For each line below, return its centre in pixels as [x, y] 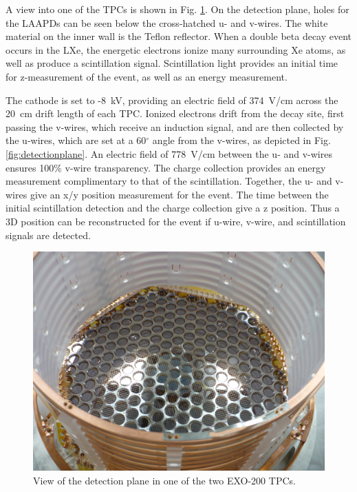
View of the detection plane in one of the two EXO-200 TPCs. [164, 480]
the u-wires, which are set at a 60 [76, 140]
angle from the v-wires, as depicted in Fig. [241, 140]
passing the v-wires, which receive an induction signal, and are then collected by [175, 126]
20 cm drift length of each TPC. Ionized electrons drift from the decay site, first [175, 113]
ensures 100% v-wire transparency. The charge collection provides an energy [166, 167]
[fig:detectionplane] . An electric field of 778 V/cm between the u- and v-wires [169, 153]
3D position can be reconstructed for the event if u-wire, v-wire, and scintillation [176, 221]
